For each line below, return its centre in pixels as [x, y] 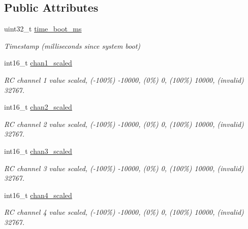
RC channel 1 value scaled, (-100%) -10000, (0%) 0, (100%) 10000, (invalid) [124, 79]
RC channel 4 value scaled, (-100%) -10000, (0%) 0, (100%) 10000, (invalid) [124, 212]
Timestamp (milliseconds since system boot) [72, 45]
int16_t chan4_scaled [38, 195]
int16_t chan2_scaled [38, 107]
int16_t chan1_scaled [38, 63]
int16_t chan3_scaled [38, 151]
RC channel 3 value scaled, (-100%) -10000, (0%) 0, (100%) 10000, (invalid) [124, 168]
